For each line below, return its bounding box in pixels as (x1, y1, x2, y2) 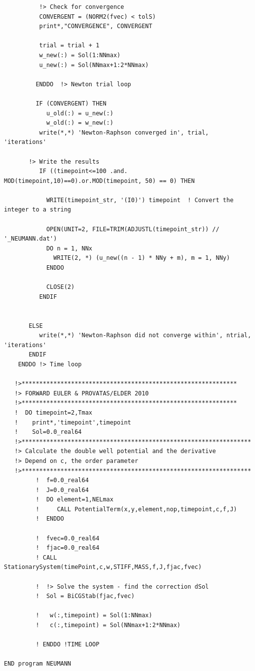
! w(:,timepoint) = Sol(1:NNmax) (36, 612, 152, 619)
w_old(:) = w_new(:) (46, 119, 113, 127)
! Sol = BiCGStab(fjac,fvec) (36, 593, 135, 600)
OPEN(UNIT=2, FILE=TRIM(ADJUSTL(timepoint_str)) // (46, 225, 219, 233)
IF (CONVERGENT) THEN (36, 100, 107, 107)
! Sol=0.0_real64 (14, 428, 82, 436)
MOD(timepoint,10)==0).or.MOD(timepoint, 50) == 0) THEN (4, 177, 195, 184)
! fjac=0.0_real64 (36, 544, 100, 552)
